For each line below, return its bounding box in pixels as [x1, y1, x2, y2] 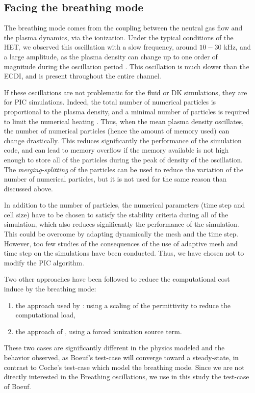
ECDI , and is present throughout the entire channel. [4, 71, 161, 81]
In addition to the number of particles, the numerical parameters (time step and [4, 200, 245, 210]
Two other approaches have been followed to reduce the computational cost [4, 274, 230, 284]
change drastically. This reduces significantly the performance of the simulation [4, 135, 242, 145]
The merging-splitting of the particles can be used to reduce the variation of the [4, 164, 243, 174]
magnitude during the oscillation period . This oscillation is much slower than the [4, 61, 249, 71]
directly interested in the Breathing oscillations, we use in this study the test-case [4, 371, 249, 382]
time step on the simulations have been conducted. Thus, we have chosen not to [4, 248, 244, 258]
